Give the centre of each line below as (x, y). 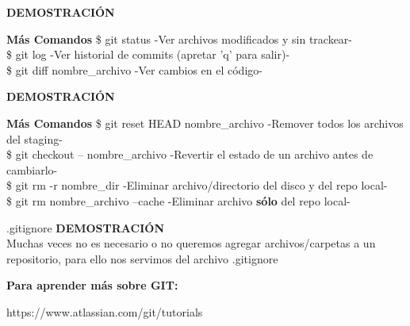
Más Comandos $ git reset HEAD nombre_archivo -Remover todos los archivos (205, 123)
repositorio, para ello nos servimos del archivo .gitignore (142, 258)
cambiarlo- (32, 169)
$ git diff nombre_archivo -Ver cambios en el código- (134, 69)
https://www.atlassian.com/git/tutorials (105, 311)
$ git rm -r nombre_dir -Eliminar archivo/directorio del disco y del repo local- (197, 185)
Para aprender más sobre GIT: (92, 285)
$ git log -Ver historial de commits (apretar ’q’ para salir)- (148, 54)
